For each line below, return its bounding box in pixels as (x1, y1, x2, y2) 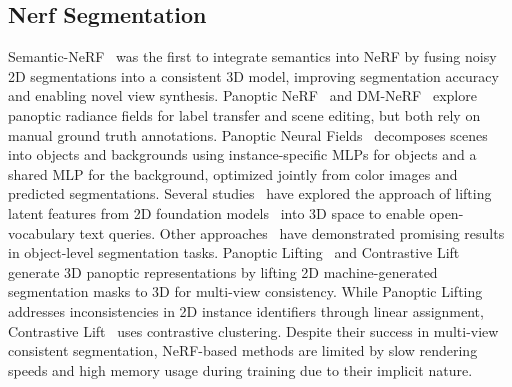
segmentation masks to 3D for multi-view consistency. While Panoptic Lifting (8, 281, 483, 302)
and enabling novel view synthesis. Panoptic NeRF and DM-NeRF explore (8, 85, 477, 106)
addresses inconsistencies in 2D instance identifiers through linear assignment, (8, 300, 484, 321)
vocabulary (8, 222, 75, 243)
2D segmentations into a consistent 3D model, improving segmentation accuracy (8, 65, 499, 86)
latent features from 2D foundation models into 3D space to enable (8, 202, 425, 223)
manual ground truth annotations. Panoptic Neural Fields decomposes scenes (8, 124, 488, 145)
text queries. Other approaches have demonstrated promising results (79, 222, 505, 243)
